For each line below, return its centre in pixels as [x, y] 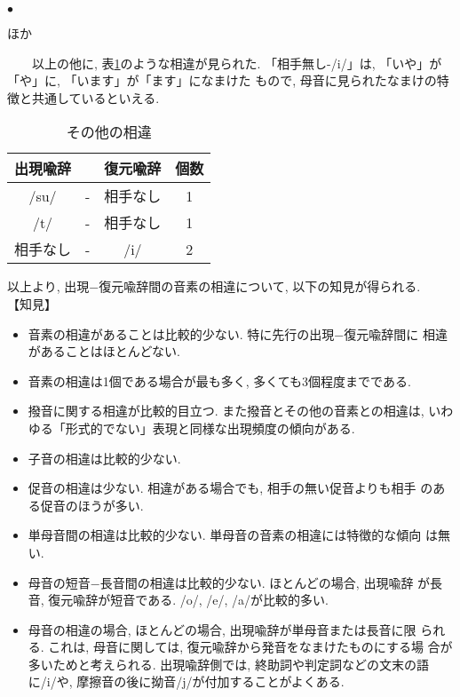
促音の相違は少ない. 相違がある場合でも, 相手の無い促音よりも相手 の [230, 488]
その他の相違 [109, 132]
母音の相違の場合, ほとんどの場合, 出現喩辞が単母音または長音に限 [222, 629]
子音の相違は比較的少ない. [104, 458]
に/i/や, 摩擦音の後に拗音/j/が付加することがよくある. [186, 681]
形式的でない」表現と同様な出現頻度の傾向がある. [210, 428]
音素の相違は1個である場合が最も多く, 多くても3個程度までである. [219, 380]
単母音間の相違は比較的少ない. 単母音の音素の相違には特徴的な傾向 [225, 535]
